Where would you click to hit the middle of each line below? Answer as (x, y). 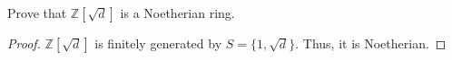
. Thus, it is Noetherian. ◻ (371, 43)
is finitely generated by (158, 43)
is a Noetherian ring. (177, 13)
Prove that (37, 13)
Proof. (24, 43)
